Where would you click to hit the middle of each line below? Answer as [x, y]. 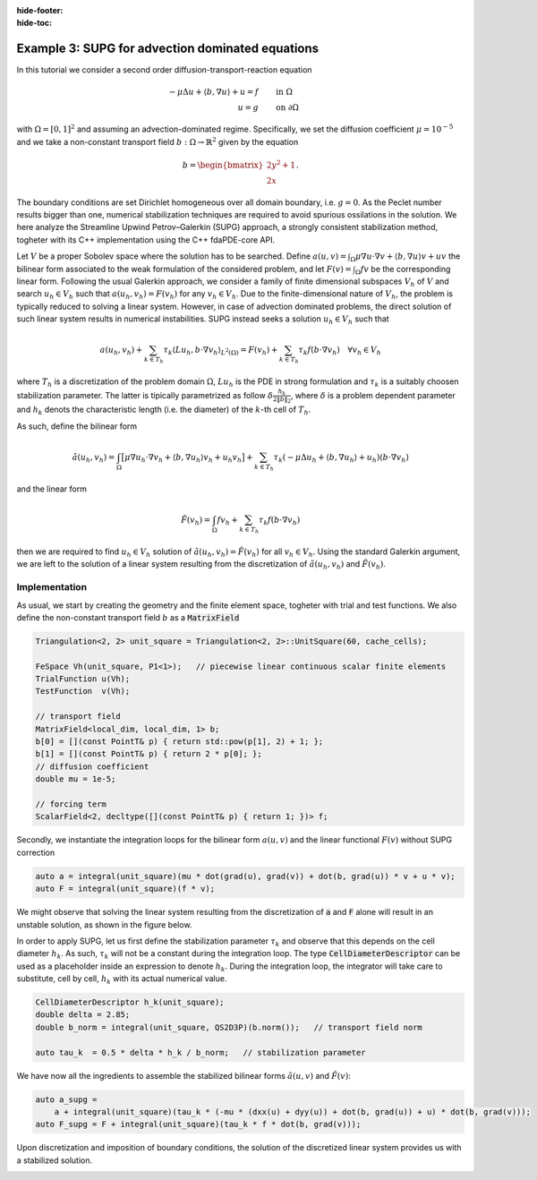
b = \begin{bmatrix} [223, 165]
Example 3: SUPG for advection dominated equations [168, 49]
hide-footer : [40, 10]
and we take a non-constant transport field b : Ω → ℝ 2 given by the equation [158, 141]
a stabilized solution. [55, 1160]
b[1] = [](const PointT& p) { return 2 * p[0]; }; [149, 754]
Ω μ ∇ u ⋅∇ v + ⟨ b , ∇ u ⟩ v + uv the [405, 257]
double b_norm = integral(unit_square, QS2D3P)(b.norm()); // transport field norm [229, 1027]
